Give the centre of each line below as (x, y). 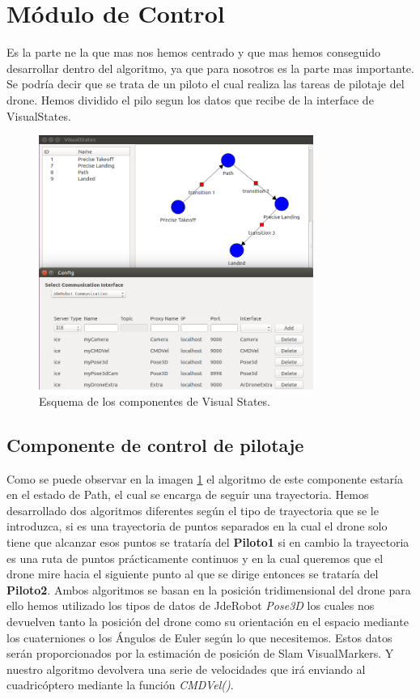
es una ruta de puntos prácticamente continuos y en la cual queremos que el (195, 558)
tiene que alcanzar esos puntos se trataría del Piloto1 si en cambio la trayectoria (208, 542)
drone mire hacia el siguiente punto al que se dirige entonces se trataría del (193, 574)
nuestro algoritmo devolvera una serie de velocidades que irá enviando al (186, 669)
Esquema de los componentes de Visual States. (155, 401)
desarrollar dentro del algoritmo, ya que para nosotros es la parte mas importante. (210, 68)
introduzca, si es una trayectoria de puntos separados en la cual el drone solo (197, 526)
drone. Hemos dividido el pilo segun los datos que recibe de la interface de (190, 99)
